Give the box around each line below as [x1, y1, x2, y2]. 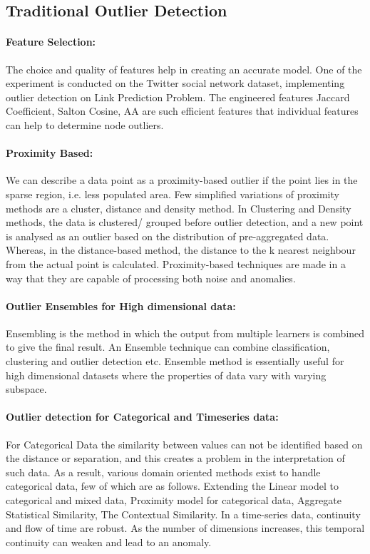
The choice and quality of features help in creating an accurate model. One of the [6, 61, 362, 76]
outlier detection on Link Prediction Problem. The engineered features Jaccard [6, 89, 350, 104]
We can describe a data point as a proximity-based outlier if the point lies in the [6, 173, 358, 188]
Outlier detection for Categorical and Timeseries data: [6, 409, 279, 424]
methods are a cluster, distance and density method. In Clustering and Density [6, 200, 351, 215]
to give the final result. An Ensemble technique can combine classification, [6, 339, 330, 354]
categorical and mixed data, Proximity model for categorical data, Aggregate [6, 493, 341, 508]
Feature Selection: [6, 34, 96, 49]
